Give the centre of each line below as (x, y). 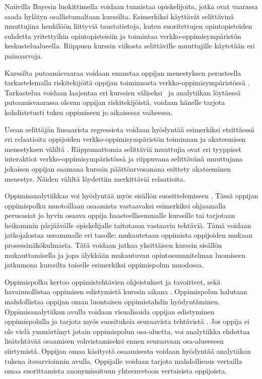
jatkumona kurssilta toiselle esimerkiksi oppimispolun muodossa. (104, 265)
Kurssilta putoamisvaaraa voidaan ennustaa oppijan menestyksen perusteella (123, 72)
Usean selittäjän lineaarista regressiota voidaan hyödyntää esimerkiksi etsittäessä (129, 129)
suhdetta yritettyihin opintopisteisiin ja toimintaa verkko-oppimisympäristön (123, 36)
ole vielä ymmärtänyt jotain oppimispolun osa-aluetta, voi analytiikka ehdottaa (127, 331)
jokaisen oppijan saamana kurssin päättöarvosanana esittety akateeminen (118, 168)
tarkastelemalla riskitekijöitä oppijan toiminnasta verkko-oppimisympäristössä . (127, 83)
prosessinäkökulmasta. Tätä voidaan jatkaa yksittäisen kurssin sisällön (113, 245)
